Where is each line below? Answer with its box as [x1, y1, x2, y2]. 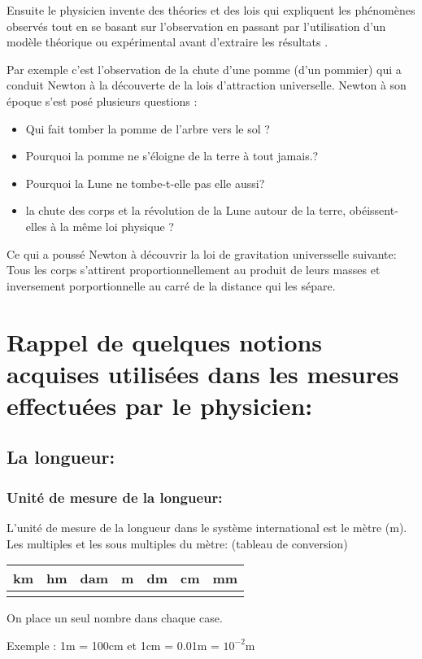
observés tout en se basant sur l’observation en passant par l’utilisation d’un [7, 17, 386, 34]
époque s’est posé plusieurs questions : [7, 92, 198, 109]
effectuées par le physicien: [7, 388, 313, 421]
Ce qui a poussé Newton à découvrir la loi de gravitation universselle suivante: [7, 245, 397, 262]
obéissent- [349, 202, 398, 219]
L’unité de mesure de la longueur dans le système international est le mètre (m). [7, 519, 407, 536]
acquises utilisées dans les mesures [7, 356, 399, 390]
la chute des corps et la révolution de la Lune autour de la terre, [25, 202, 346, 219]
